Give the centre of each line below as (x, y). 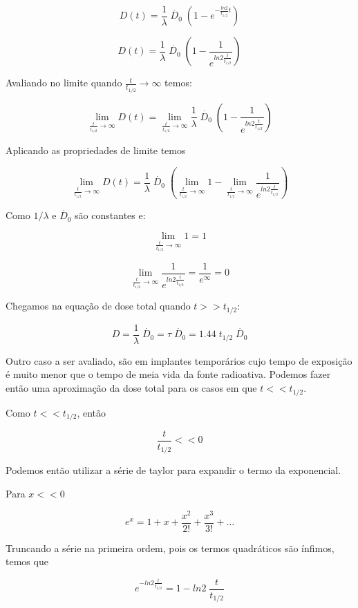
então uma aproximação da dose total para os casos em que (131, 388)
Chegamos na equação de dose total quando (98, 306)
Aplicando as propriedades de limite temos (96, 150)
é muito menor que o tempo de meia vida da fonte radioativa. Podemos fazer (168, 374)
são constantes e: (110, 215)
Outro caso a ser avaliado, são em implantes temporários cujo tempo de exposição (179, 360)
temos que (27, 561)
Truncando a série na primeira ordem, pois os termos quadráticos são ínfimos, (170, 548)
